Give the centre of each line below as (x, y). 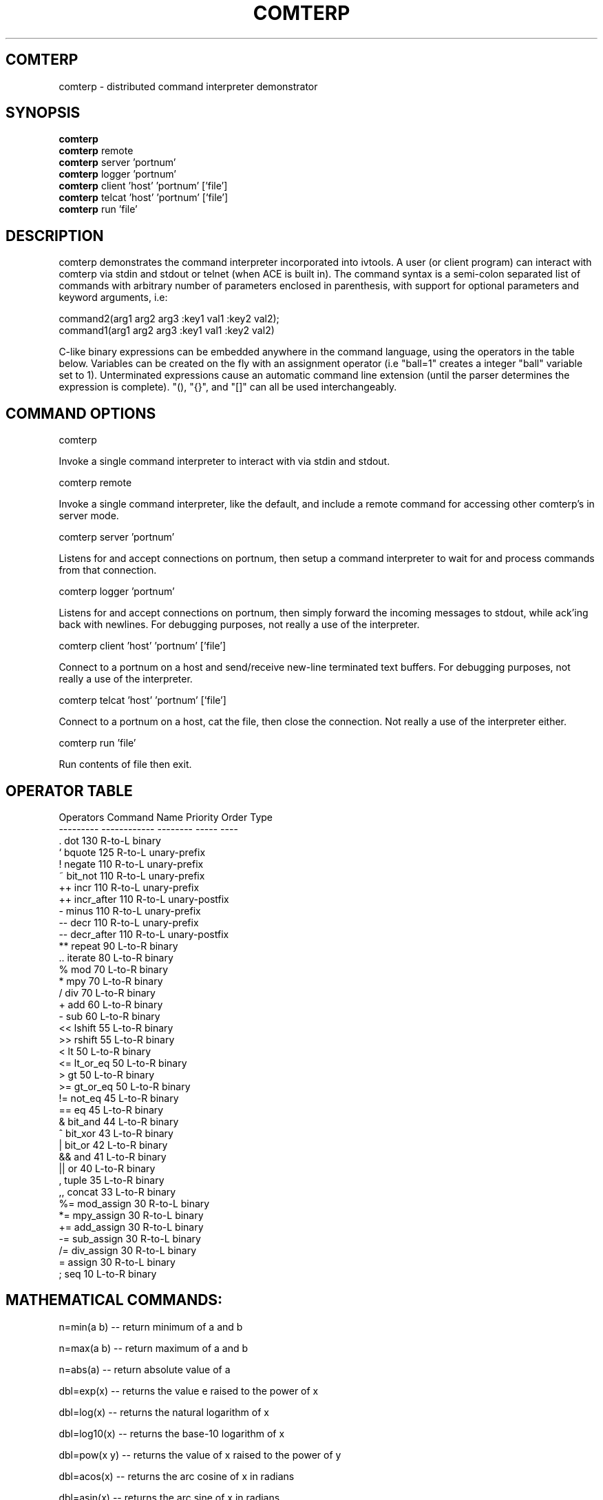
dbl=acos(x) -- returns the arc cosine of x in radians (177, 1476)
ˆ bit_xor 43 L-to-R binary (116, 1133)
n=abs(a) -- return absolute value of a (145, 1369)
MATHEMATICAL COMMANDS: (114, 1300)
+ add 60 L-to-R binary (111, 1004)
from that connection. (108, 570)
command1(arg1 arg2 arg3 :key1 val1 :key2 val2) (167, 331)
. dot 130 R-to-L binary (110, 840)
